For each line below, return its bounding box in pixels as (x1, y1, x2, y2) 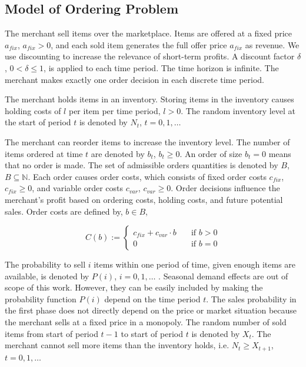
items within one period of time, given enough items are (94, 258, 296, 271)
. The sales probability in (206, 292, 297, 305)
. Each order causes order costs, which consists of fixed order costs (28, 170, 267, 182)
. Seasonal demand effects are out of (158, 269, 288, 282)
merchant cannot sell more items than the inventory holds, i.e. (5, 339, 229, 351)
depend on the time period (104, 292, 201, 305)
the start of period (5, 116, 71, 128)
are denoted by (91, 147, 145, 159)
